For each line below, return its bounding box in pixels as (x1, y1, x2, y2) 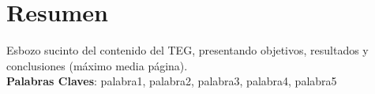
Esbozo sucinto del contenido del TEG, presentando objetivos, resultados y (6, 42, 369, 58)
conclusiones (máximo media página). (6, 57, 188, 73)
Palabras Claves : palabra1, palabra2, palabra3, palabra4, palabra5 (6, 73, 337, 89)
